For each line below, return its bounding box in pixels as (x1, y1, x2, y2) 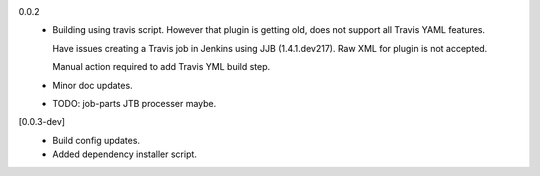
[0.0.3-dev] (18, 116, 65, 128)
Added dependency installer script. (52, 148, 197, 160)
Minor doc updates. (52, 79, 134, 91)
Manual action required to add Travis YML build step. (52, 61, 271, 73)
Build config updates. (52, 134, 140, 146)
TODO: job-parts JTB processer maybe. (52, 97, 217, 109)
